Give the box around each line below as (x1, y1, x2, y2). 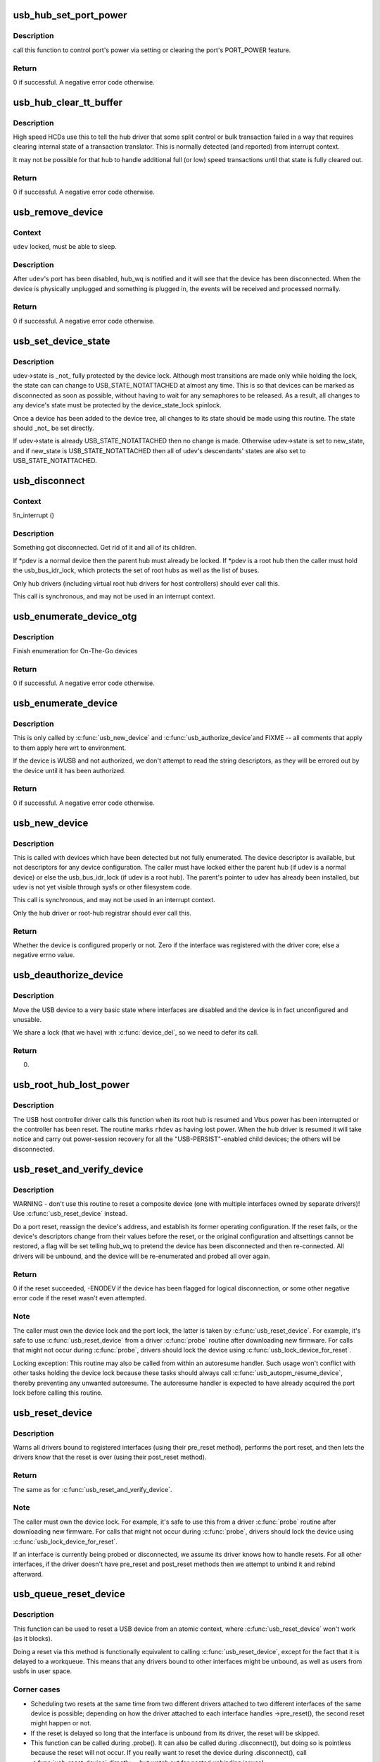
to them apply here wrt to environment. (13, 744, 127, 752)
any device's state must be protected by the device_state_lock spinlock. (13, 401, 222, 409)
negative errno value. (13, 951, 75, 959)
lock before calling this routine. (13, 1388, 103, 1397)
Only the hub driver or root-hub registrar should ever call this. (13, 908, 191, 917)
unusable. (13, 1015, 42, 1023)
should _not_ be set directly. (13, 424, 94, 432)
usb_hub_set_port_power (13, 9, 127, 21)
